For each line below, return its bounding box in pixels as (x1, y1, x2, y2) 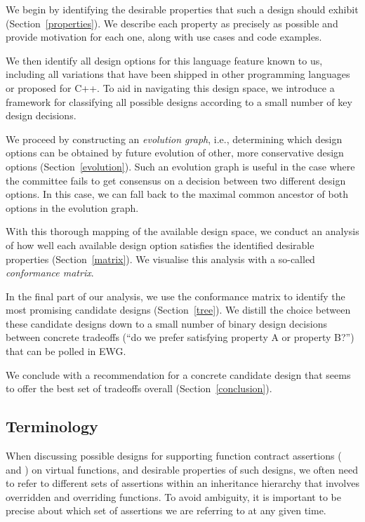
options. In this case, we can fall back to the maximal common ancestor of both (6, 187, 348, 201)
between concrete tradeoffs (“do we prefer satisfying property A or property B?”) (6, 330, 354, 344)
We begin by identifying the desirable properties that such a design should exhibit (6, 2, 359, 16)
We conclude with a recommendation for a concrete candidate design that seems (6, 367, 351, 382)
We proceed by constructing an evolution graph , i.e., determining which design (6, 131, 343, 146)
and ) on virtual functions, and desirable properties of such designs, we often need (6, 462, 358, 476)
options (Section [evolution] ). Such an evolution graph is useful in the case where (6, 159, 355, 173)
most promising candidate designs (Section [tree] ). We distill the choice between (6, 302, 351, 317)
